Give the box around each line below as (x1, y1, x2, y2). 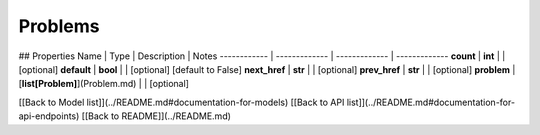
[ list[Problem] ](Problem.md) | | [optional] (18, 78, 190, 90)
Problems (18, 15, 100, 37)
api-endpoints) (18, 110, 80, 122)
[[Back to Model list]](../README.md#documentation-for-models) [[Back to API (18, 96, 345, 108)
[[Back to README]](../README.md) (81, 110, 232, 122)
